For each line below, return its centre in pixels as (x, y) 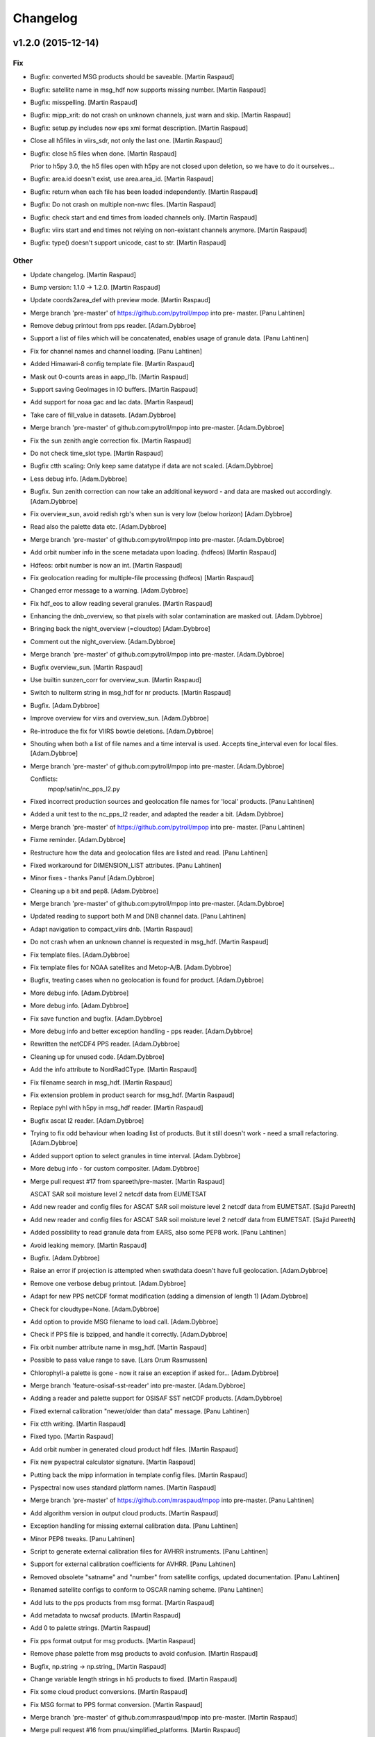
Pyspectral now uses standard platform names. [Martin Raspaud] (123, 1488)
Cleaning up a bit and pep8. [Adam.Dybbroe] (94, 891)
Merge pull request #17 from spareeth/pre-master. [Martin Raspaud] (127, 1181)
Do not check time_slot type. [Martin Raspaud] (97, 453)
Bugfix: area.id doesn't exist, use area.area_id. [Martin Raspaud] (122, 179)
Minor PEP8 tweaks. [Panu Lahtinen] (83, 1538)
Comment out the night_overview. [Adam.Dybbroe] (103, 641)
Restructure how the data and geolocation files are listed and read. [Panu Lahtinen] (149, 853)
